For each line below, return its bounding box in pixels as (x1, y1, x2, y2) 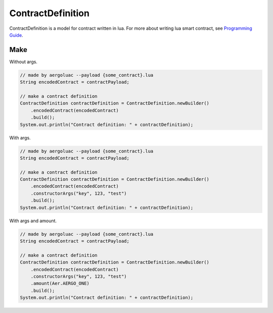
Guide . (9, 32, 23, 38)
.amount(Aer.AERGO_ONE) (30, 281, 89, 286)
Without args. (9, 59, 38, 65)
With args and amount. (9, 218, 57, 224)
